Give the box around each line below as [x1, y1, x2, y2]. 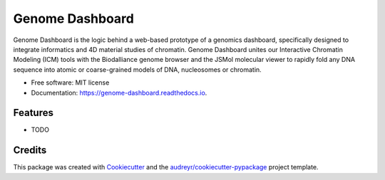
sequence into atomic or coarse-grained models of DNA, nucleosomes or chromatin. [13, 65, 262, 74]
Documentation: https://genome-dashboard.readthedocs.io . [31, 88, 207, 97]
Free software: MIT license [31, 78, 110, 87]
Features [13, 107, 53, 119]
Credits [13, 144, 47, 157]
